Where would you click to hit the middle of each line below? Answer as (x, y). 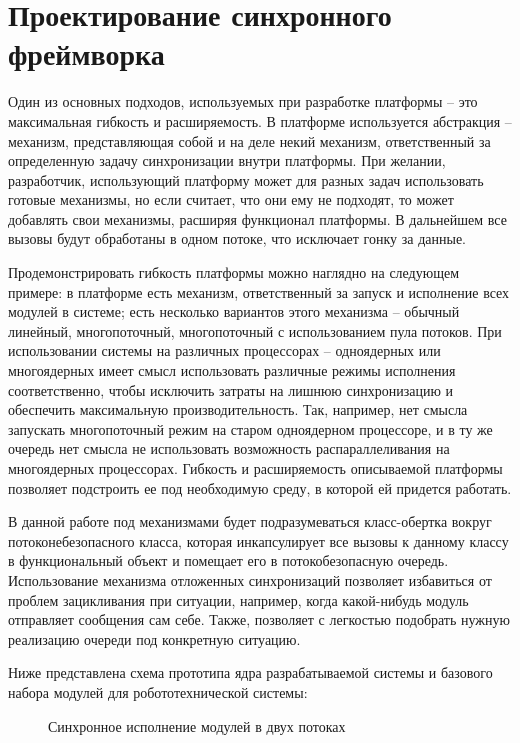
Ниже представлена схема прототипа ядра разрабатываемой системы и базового (250, 672)
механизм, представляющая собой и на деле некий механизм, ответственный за (249, 140)
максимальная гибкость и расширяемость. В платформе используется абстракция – (260, 120)
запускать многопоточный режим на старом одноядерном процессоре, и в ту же (250, 428)
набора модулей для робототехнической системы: (158, 691)
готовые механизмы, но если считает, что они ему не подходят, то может (231, 199)
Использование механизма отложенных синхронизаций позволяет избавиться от (250, 579)
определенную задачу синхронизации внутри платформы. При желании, (227, 160)
